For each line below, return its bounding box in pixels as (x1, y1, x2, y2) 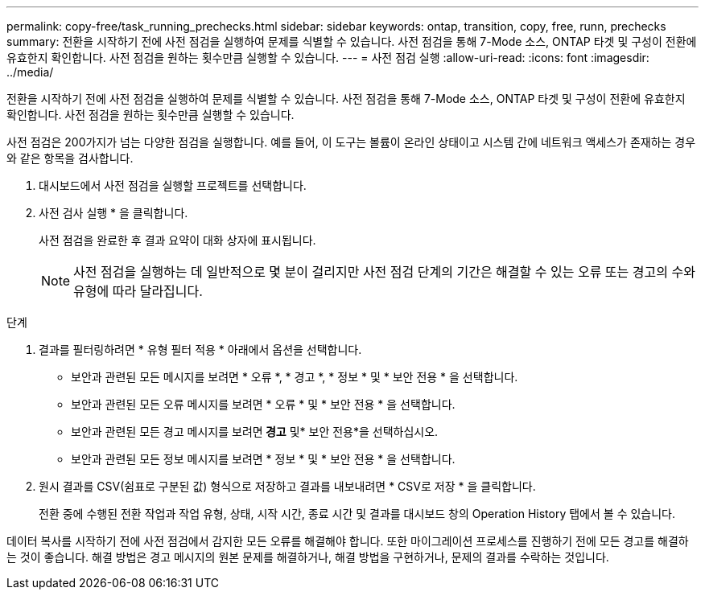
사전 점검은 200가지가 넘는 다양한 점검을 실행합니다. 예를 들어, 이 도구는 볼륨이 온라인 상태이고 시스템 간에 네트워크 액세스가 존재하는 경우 (6, 135, 696, 149)
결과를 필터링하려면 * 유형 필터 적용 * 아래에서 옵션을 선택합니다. (39, 343, 362, 356)
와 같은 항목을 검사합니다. (6, 151, 134, 165)
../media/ (6, 65, 54, 79)
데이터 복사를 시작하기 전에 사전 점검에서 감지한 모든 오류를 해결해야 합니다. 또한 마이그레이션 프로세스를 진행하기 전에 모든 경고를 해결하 (6, 534, 689, 548)
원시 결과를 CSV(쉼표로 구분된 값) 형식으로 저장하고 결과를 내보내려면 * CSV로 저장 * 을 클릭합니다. (39, 479, 536, 493)
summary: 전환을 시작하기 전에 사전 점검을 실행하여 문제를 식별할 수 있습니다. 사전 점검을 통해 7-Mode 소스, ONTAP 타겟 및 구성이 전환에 (6, 35, 697, 48)
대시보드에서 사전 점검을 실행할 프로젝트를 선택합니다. (39, 179, 307, 192)
